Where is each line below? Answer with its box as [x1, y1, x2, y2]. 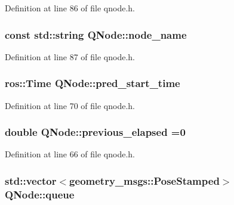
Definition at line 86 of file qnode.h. [5, 2, 136, 14]
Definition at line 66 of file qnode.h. [5, 148, 136, 160]
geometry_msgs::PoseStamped [69, 173, 220, 188]
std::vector [5, 173, 57, 188]
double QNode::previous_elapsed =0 [5, 125, 186, 139]
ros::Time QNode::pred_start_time [5, 76, 180, 91]
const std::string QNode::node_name [5, 27, 187, 42]
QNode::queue [5, 187, 75, 201]
